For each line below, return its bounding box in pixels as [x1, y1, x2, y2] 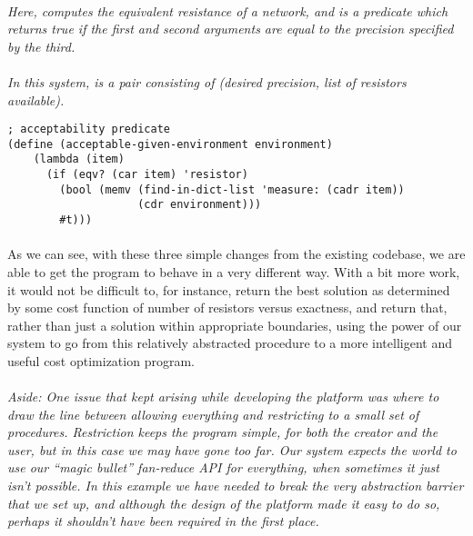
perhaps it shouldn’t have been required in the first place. [7, 511, 319, 531]
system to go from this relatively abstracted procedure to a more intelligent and [7, 333, 452, 352]
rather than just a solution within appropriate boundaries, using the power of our [7, 315, 462, 334]
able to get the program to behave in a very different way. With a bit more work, [7, 262, 460, 281]
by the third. [7, 36, 75, 55]
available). [7, 90, 65, 109]
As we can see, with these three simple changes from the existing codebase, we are [7, 244, 466, 263]
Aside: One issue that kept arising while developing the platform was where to [7, 387, 439, 406]
